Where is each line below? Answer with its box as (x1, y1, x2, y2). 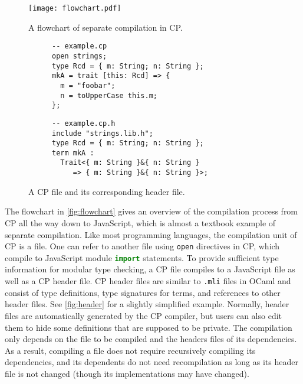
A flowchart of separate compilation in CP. (28, 21, 183, 33)
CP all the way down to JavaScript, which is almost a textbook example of (5, 216, 276, 229)
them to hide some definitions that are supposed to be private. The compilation (5, 321, 292, 333)
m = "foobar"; (60, 81, 116, 90)
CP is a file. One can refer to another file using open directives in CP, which (5, 240, 280, 252)
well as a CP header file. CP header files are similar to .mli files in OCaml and (5, 275, 291, 287)
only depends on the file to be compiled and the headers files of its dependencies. (5, 333, 297, 345)
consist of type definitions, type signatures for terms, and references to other (5, 286, 281, 298)
